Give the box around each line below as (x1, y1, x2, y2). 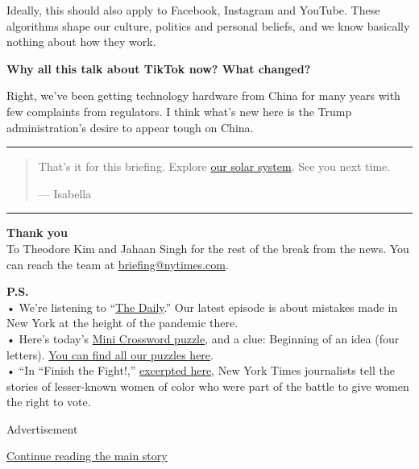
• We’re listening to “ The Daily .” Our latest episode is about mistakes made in (6, 298, 398, 315)
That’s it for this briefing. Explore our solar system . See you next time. (38, 158, 391, 175)
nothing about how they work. (6, 33, 156, 50)
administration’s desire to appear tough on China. (6, 118, 254, 135)
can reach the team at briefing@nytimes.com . (6, 255, 229, 272)
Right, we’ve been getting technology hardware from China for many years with (6, 87, 400, 104)
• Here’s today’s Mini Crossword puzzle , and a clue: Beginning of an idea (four (6, 330, 400, 347)
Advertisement (6, 420, 78, 437)
